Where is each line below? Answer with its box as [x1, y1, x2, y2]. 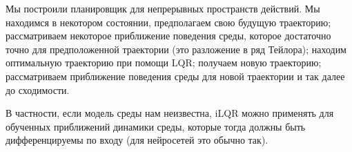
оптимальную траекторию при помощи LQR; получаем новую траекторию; [6, 55, 322, 70]
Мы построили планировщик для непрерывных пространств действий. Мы [6, 1, 320, 15]
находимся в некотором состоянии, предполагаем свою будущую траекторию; [6, 15, 331, 29]
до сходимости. [6, 82, 70, 97]
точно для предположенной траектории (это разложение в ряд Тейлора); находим [6, 41, 346, 56]
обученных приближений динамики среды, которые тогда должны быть [6, 119, 306, 133]
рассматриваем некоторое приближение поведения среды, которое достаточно [6, 28, 331, 43]
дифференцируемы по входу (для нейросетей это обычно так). [6, 133, 268, 147]
